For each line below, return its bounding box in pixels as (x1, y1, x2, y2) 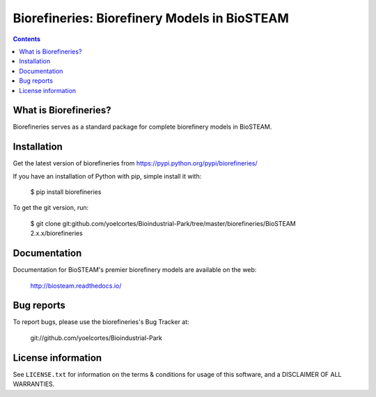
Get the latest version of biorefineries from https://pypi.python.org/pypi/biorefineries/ (13, 159, 258, 168)
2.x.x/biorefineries (30, 229, 83, 238)
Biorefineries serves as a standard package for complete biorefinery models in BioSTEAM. (13, 122, 272, 131)
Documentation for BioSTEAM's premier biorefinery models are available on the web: (13, 266, 257, 274)
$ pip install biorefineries (30, 188, 102, 196)
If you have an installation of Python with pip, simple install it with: (13, 172, 202, 180)
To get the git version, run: (13, 204, 89, 212)
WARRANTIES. (13, 380, 55, 389)
